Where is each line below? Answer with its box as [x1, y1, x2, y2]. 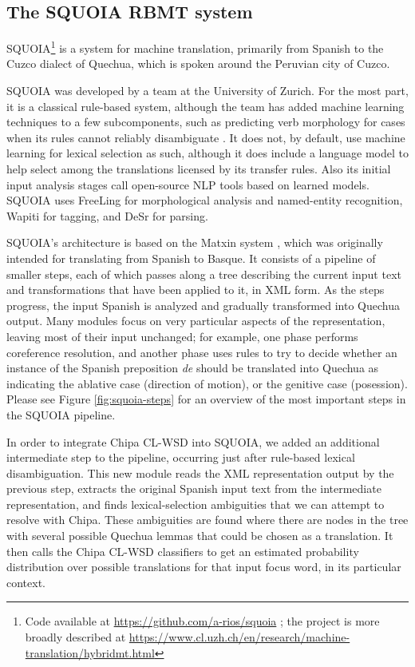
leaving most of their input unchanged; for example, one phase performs [6, 328, 358, 344]
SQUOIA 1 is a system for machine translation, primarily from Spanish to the [6, 38, 384, 56]
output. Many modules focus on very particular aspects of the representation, [6, 312, 385, 329]
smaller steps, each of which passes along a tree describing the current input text [6, 265, 401, 282]
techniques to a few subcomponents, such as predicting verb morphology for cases [6, 113, 405, 130]
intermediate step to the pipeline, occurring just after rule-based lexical [6, 449, 355, 466]
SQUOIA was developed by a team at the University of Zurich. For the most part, [6, 82, 409, 99]
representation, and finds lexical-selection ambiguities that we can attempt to [6, 495, 385, 512]
